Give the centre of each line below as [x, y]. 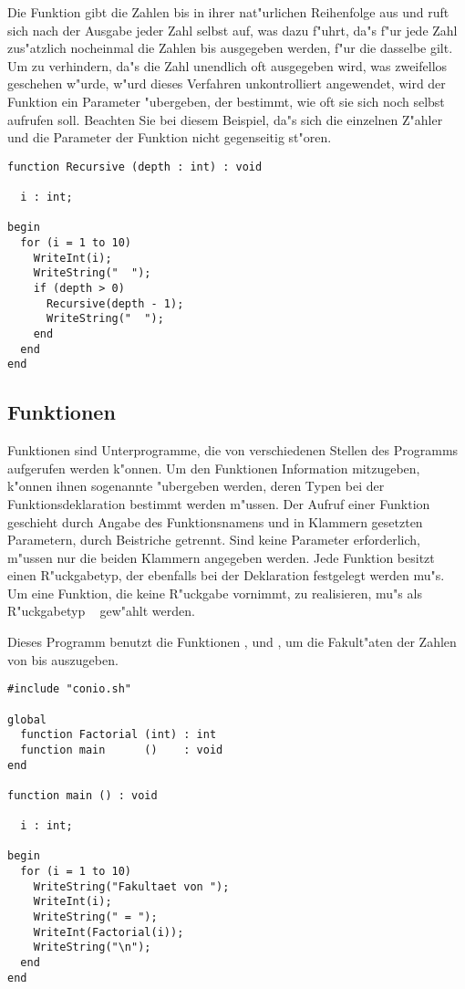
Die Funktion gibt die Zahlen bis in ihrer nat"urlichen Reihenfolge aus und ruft [228, 12]
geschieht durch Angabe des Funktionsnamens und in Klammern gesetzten [215, 521]
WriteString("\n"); [92, 947]
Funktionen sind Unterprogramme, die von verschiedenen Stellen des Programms [233, 450]
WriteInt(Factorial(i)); [108, 932]
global [27, 719]
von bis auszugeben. [63, 659]
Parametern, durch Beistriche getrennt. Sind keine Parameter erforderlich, [214, 540]
